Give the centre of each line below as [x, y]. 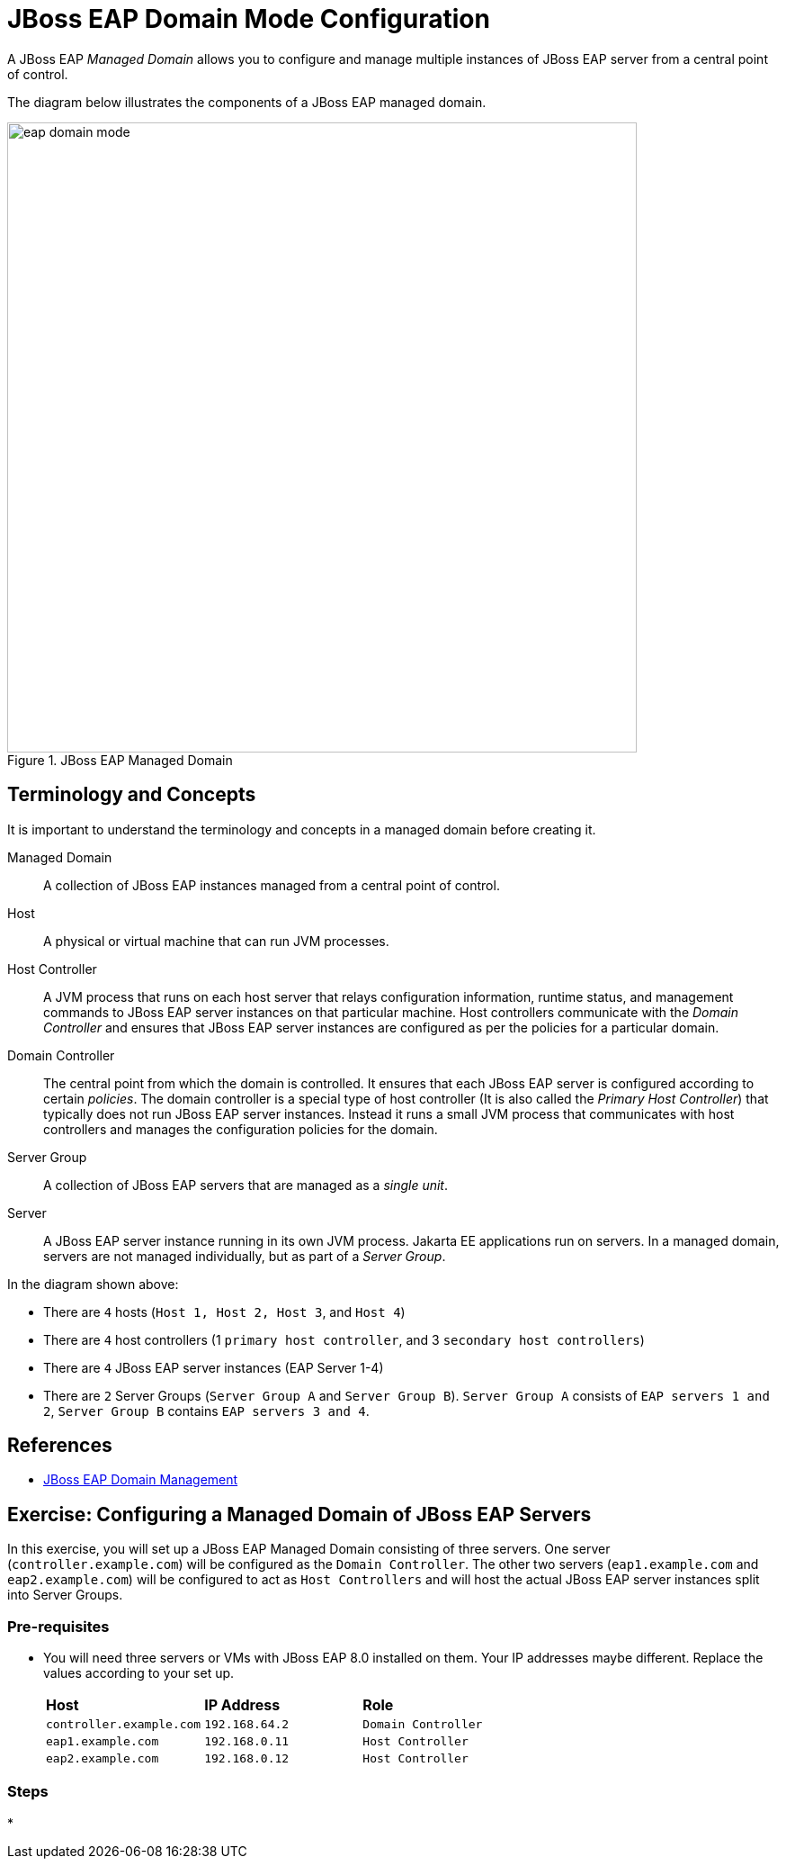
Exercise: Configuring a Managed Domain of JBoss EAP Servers [299, 1514]
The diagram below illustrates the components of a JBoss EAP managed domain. [247, 102]
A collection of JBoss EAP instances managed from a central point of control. [272, 885]
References [60, 1446]
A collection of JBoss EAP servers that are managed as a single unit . [246, 1185]
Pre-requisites [58, 1626]
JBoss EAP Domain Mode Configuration [249, 19]
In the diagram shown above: [93, 1284]
